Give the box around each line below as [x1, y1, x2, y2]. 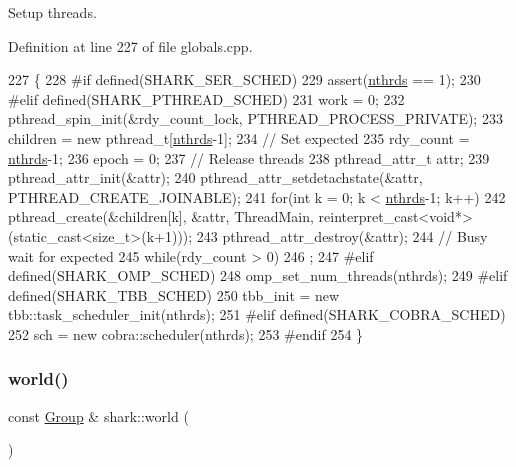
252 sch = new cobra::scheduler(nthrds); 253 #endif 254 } [8, 323, 364, 344]
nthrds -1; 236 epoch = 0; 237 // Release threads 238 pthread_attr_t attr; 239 [8, 147, 490, 168]
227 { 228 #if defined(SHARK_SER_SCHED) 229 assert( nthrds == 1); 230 [8, 69, 481, 90]
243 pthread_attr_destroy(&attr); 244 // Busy [196, 225, 488, 246]
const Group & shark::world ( [8, 405, 189, 426]
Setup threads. [8, 2, 97, 22]
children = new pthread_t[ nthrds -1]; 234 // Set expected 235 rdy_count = [8, 127, 470, 148]
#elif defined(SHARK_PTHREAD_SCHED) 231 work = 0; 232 [8, 88, 405, 109]
